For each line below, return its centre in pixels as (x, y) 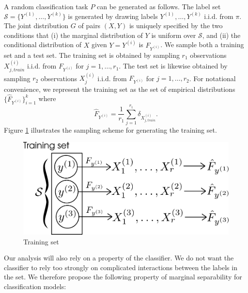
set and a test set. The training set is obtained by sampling (92, 55)
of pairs (89, 26)
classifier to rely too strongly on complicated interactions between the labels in (121, 267)
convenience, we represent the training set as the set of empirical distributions (120, 89)
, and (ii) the (221, 35)
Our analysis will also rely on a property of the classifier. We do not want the (119, 258)
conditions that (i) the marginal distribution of (73, 35)
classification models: (35, 286)
